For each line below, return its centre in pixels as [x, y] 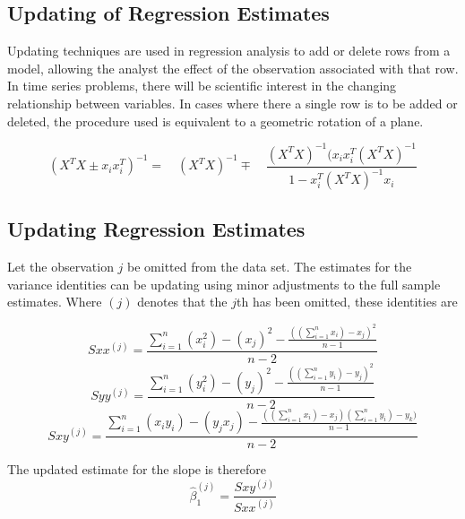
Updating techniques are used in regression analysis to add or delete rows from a [229, 51]
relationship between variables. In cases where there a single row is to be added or [232, 103]
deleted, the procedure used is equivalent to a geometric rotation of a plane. [215, 121]
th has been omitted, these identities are [347, 302]
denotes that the [182, 302]
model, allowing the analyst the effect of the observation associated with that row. [233, 68]
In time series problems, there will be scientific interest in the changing [202, 86]
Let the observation [60, 267]
